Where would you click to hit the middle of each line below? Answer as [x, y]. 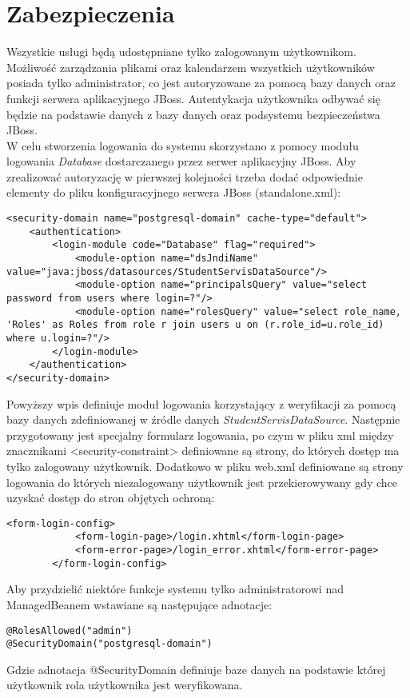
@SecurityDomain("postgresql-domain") [109, 644]
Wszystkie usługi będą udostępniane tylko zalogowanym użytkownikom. [181, 52]
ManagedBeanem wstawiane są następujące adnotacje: [139, 604]
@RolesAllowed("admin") [70, 630]
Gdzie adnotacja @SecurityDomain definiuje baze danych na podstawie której [196, 669]
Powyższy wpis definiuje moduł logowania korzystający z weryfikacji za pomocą [201, 403]
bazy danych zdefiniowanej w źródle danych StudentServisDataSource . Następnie [203, 419]
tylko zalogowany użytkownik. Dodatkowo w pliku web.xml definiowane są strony [205, 466]
